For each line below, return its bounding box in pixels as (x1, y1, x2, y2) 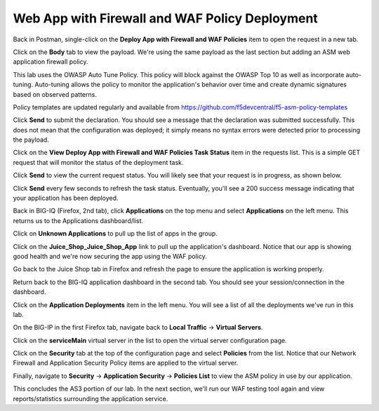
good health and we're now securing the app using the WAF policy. (13, 252, 207, 260)
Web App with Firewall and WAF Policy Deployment (13, 11, 319, 26)
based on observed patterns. (13, 90, 98, 98)
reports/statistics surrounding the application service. (13, 394, 168, 403)
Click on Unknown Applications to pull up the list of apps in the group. (13, 229, 218, 238)
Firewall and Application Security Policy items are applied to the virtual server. (13, 358, 239, 368)
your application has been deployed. (13, 194, 119, 203)
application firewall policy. (13, 58, 88, 66)
